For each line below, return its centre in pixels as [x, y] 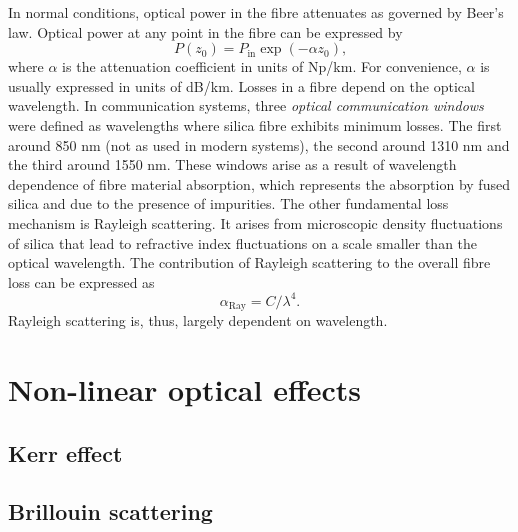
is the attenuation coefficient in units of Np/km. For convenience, [262, 66]
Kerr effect [65, 452]
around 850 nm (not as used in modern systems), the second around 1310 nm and [259, 144]
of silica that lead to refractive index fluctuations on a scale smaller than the [243, 242]
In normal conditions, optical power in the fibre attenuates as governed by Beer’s [256, 12]
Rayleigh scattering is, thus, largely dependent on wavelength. [198, 320]
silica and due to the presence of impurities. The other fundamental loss [228, 203]
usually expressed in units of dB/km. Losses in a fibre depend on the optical [241, 85]
